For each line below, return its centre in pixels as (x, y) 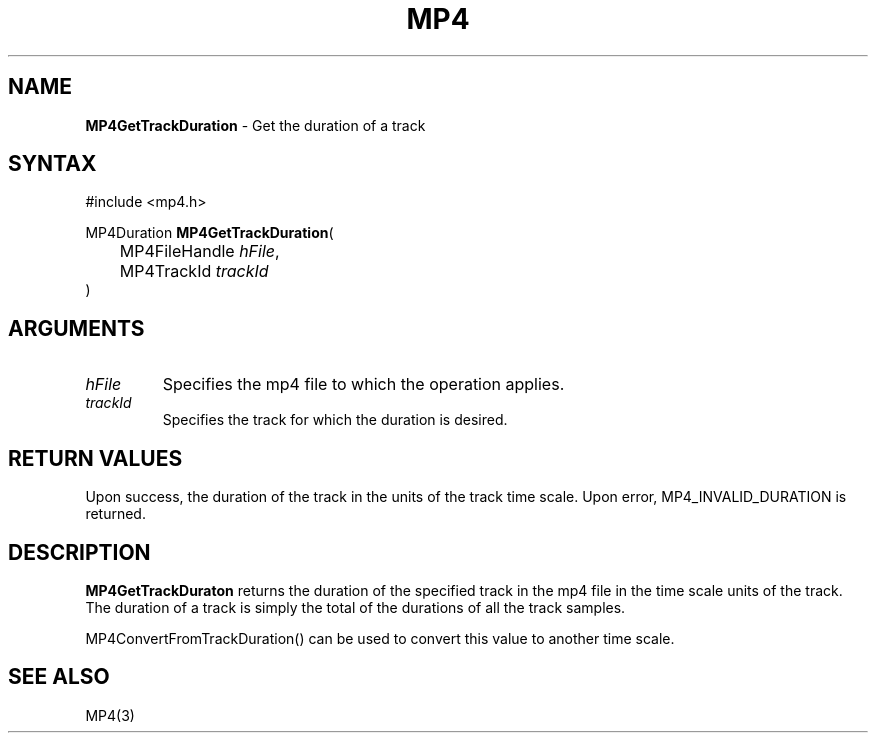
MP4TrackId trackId (194, 271)
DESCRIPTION (79, 552)
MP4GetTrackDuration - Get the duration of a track (255, 125)
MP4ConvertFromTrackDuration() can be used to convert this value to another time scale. (380, 638)
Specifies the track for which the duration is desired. (335, 420)
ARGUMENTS (76, 328)
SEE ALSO (59, 677)
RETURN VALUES (95, 458)
